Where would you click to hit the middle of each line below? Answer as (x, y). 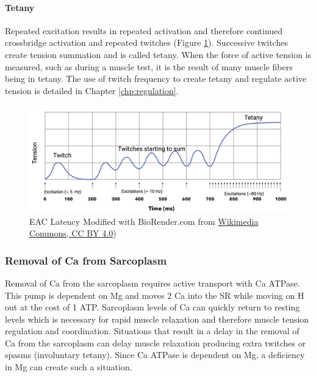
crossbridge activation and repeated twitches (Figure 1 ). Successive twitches (146, 42)
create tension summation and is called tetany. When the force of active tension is (158, 54)
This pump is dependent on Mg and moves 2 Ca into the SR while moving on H (155, 295)
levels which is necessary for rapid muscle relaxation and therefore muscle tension (157, 319)
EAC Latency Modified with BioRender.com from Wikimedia (144, 221)
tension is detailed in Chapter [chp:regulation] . (92, 90)
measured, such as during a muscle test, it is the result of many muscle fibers (149, 66)
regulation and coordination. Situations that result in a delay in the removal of (152, 331)
